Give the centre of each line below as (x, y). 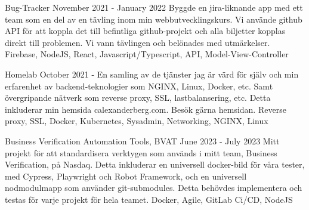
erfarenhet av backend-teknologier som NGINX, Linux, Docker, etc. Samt (139, 86)
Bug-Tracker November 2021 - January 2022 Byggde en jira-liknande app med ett (154, 7)
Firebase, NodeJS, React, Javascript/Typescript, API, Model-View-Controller (147, 54)
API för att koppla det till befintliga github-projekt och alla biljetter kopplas (145, 31)
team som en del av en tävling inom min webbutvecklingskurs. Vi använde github (154, 19)
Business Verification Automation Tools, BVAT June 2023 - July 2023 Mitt (142, 140)
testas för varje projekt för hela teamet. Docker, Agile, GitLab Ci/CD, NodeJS (149, 199)
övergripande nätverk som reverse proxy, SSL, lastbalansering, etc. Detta (138, 98)
